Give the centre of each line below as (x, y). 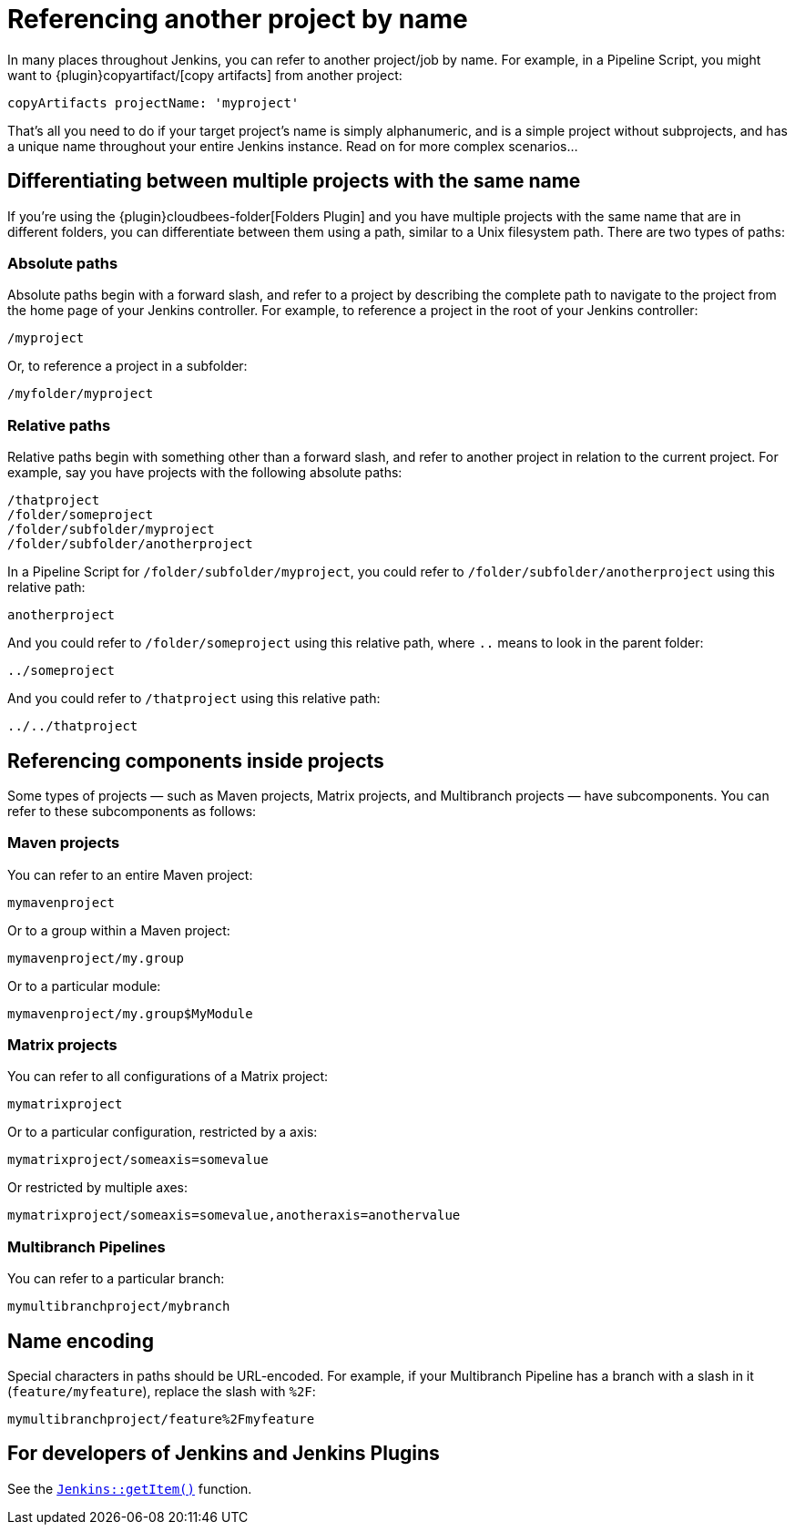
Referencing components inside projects (196, 761)
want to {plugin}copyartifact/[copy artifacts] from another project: (205, 75)
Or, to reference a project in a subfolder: (127, 366)
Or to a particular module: (84, 986)
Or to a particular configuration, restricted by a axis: (163, 1132)
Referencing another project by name (238, 19)
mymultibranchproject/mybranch (119, 1307)
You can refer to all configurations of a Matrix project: (168, 1077)
